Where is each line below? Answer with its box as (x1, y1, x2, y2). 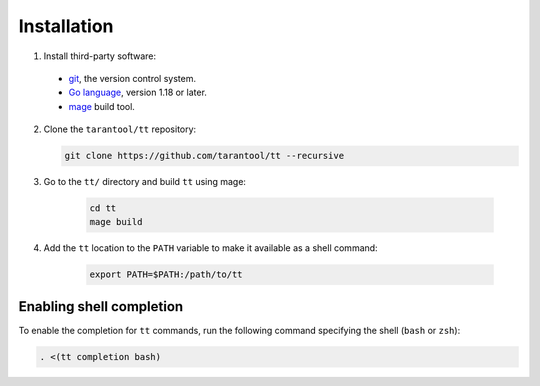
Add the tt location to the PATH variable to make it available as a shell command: (43, 242, 379, 254)
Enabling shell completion (18, 298, 184, 315)
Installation (18, 15, 114, 37)
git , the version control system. (68, 72, 197, 84)
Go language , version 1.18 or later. (68, 86, 207, 99)
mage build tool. (68, 100, 135, 112)
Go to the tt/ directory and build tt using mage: (43, 176, 247, 188)
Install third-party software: (43, 50, 157, 62)
